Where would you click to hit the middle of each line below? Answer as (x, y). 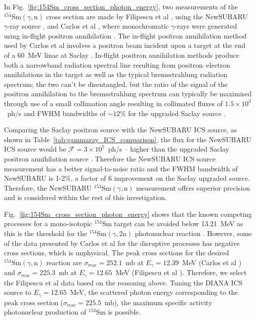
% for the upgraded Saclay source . (173, 113)
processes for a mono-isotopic (48, 223)
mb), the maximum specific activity (158, 302)
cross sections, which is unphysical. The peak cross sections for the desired (117, 253)
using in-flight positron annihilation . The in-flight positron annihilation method (125, 35)
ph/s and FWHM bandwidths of (56, 113)
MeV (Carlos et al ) (212, 262)
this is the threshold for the (45, 233)
